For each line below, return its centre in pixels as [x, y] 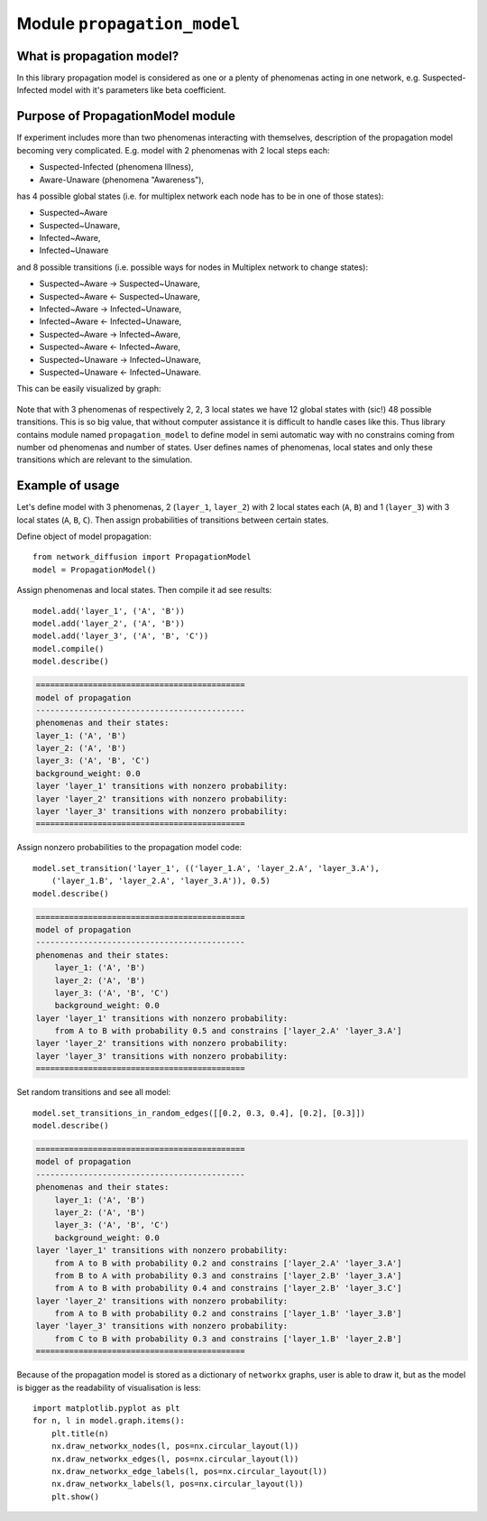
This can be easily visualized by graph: [89, 389]
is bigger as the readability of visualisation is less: [109, 1387]
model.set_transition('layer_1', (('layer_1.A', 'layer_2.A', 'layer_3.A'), [207, 868]
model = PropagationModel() [95, 570]
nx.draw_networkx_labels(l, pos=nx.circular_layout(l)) [177, 1484]
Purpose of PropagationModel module [126, 116]
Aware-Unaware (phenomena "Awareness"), [122, 180]
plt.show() [75, 1497]
